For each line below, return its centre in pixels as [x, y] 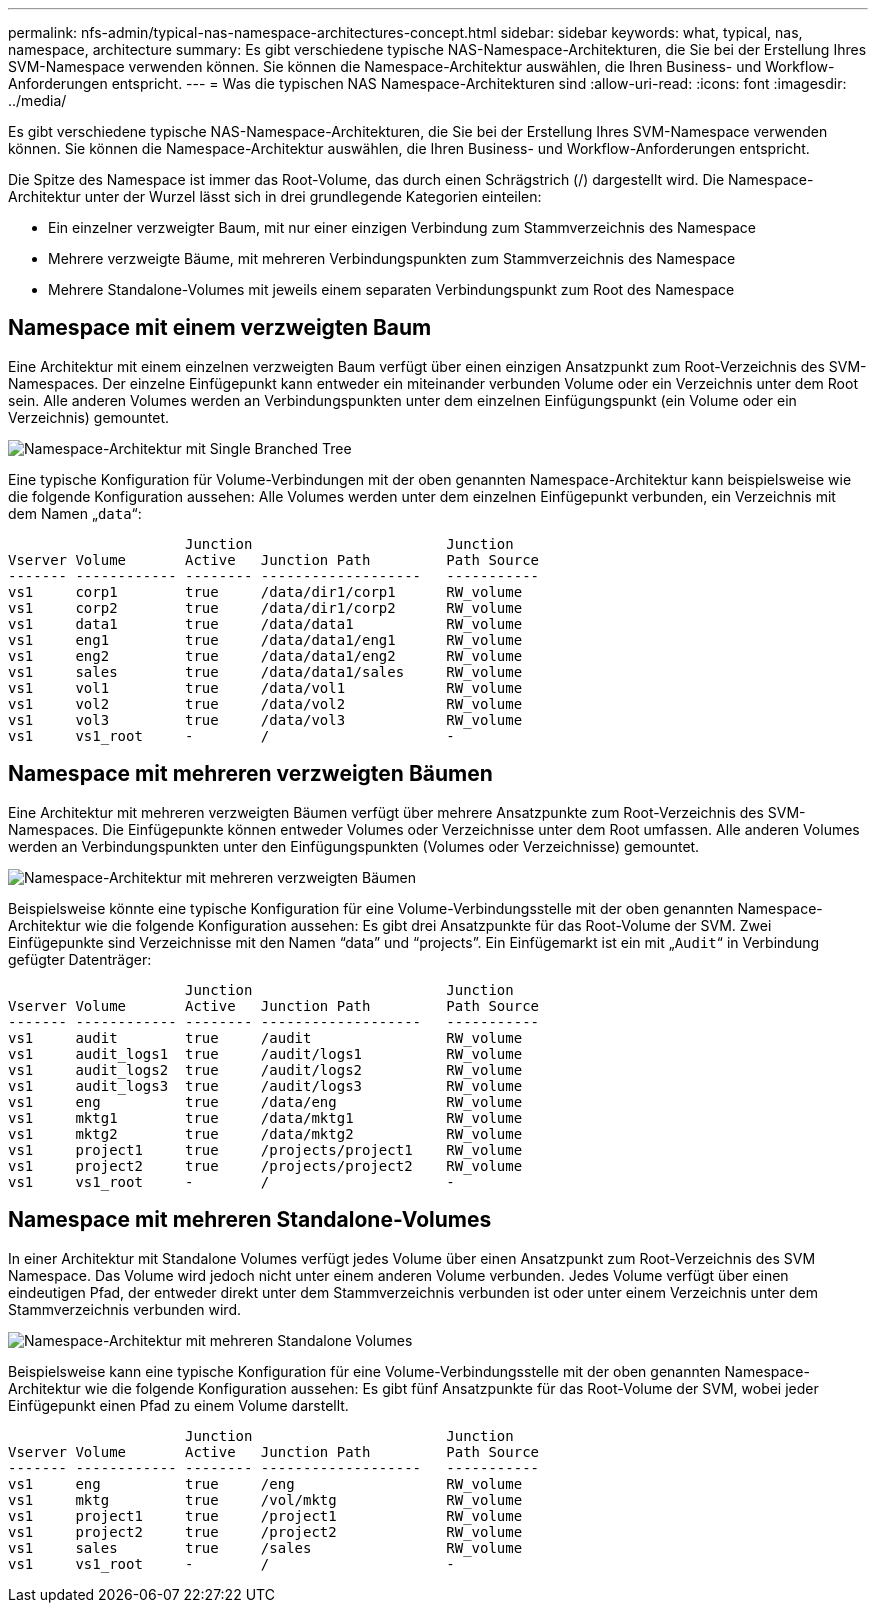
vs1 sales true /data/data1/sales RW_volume [265, 671]
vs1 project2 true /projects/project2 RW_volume [265, 1165]
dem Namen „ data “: [75, 513]
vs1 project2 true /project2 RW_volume [265, 1531]
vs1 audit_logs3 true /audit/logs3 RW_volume [265, 1085]
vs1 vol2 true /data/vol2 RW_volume [265, 703]
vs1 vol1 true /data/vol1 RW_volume [265, 687]
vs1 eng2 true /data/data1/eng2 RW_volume [265, 655]
